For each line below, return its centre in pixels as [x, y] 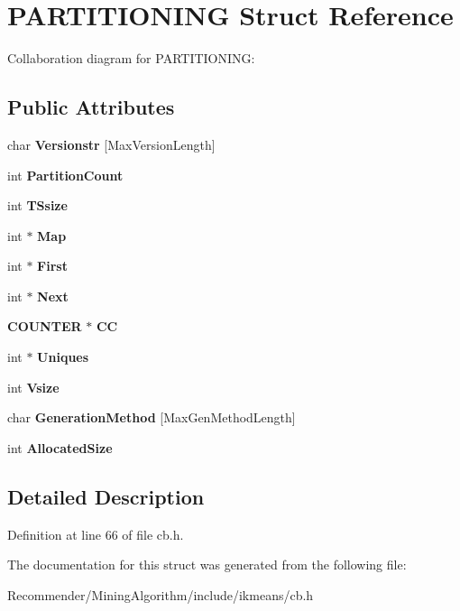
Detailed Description [106, 496]
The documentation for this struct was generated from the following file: [207, 565]
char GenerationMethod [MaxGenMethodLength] [152, 417]
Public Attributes [91, 107]
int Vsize [33, 387]
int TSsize [37, 205]
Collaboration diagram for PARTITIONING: [131, 58]
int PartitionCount [65, 175]
